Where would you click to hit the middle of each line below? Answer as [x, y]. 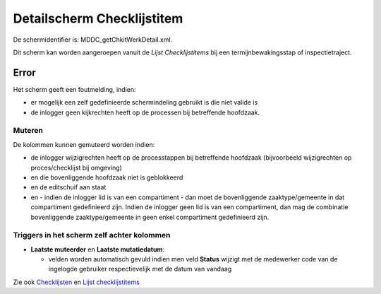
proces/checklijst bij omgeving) [77, 167]
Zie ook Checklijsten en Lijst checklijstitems [77, 282]
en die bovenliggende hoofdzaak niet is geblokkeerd [107, 177]
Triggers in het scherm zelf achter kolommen [92, 235]
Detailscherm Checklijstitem [98, 18]
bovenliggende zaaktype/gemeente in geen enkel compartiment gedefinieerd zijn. [150, 217]
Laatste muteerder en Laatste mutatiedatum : [98, 249]
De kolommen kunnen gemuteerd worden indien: [84, 144]
